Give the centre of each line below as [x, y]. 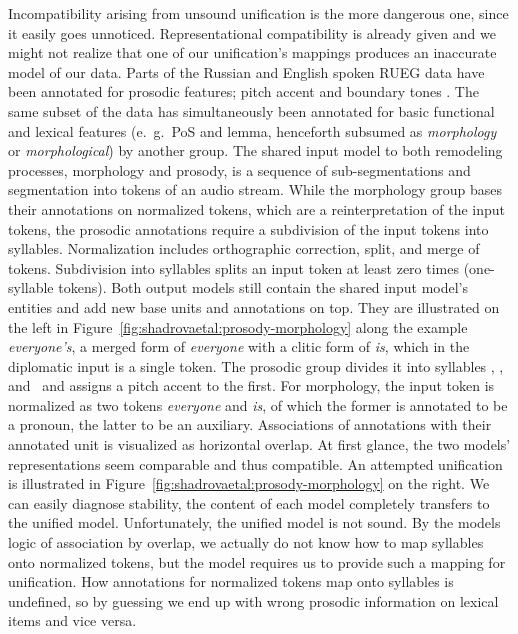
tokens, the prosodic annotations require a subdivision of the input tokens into [248, 228]
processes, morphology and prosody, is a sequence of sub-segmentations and [239, 169]
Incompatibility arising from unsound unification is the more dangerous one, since [258, 13]
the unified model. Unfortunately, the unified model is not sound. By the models [254, 522]
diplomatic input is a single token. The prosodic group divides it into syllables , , [256, 365]
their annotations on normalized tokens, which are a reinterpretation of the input [257, 208]
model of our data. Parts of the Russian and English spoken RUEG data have [246, 71]
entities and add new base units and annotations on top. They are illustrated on [254, 306]
